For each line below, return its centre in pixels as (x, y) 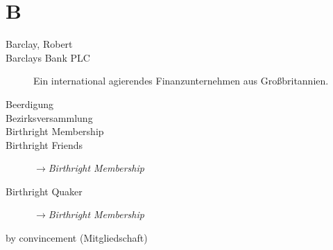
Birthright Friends (44, 144)
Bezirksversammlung (49, 117)
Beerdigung (30, 104)
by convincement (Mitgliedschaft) (77, 238)
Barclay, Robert (39, 44)
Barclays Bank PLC (48, 57)
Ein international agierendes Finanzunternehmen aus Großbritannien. (181, 81)
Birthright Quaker (44, 191)
